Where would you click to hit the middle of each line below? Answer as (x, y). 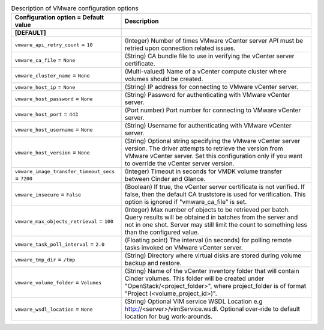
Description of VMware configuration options (75, 8)
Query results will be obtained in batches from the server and (211, 218)
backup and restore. (153, 263)
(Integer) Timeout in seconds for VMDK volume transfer (203, 171)
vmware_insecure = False (48, 194)
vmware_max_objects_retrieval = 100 (64, 221)
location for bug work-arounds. (169, 317)
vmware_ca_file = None (45, 60)
